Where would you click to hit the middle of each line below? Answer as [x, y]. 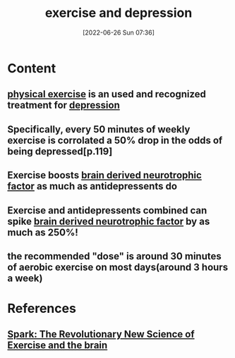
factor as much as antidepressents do [92, 186]
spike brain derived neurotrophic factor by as [109, 221]
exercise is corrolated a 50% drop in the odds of [115, 140]
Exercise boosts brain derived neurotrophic [105, 175]
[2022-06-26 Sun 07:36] [119, 32]
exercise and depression [119, 13]
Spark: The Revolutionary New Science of [101, 334]
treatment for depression [64, 105]
